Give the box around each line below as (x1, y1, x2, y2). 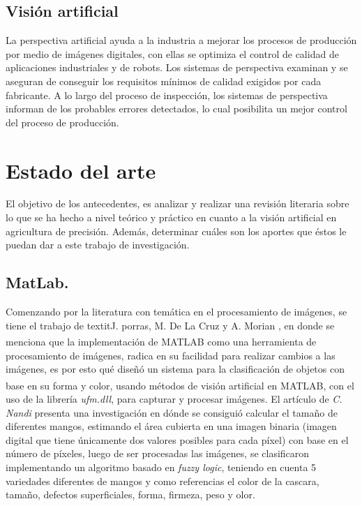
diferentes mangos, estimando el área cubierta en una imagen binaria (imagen (6, 419, 337, 433)
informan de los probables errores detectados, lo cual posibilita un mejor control (6, 101, 347, 116)
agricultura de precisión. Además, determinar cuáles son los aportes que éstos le (6, 223, 347, 238)
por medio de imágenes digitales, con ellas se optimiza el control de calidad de (6, 46, 339, 61)
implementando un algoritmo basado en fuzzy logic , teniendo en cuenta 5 (6, 459, 317, 474)
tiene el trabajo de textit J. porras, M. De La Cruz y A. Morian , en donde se (6, 318, 335, 332)
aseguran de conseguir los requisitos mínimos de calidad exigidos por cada (6, 73, 322, 88)
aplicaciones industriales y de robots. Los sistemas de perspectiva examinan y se (6, 60, 348, 75)
